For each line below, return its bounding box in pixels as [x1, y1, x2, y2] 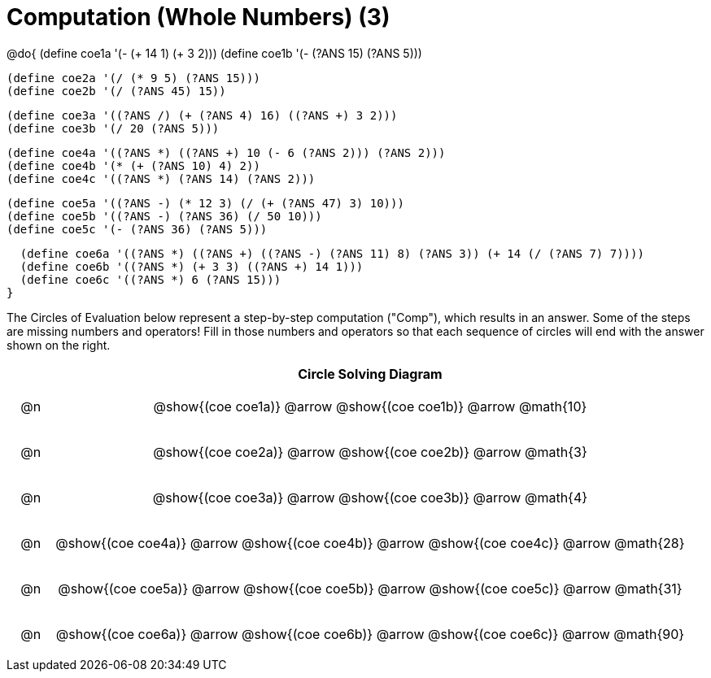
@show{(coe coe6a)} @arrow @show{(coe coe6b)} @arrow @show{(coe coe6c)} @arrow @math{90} [55, 625, 685, 642]
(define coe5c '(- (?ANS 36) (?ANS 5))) [7, 222, 268, 236]
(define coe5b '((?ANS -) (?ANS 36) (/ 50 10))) [7, 209, 322, 223]
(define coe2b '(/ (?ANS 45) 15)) [7, 84, 226, 98]
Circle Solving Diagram [298, 365, 443, 382]
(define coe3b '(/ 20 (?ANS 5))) [7, 121, 220, 135]
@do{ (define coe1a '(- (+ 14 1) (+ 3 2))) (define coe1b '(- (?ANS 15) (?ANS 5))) [7, 46, 422, 60]
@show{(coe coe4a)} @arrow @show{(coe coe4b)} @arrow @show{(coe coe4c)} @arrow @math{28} [55, 534, 685, 551]
